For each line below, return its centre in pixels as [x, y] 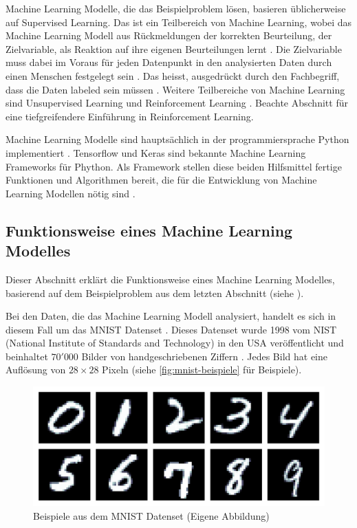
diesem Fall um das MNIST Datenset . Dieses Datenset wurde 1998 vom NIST [171, 329]
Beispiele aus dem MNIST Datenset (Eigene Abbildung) [151, 515]
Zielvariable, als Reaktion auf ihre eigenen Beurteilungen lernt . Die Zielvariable [174, 48]
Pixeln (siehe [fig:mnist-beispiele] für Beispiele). [202, 370]
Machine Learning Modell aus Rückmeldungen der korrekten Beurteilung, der [169, 35]
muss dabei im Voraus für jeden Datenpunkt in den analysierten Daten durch [169, 62]
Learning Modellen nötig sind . [71, 193]
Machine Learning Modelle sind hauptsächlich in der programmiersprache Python [177, 139]
